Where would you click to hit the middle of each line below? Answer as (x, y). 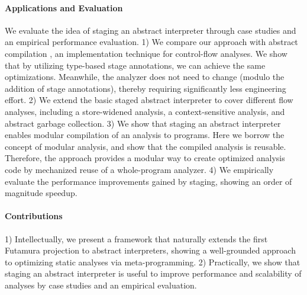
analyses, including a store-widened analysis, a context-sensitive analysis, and (145, 111)
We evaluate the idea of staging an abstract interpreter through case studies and (151, 30)
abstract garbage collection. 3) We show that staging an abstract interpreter (143, 123)
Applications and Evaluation (64, 7)
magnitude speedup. (41, 193)
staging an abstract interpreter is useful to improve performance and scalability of (153, 273)
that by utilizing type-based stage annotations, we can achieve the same (135, 65)
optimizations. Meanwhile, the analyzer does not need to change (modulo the (145, 77)
